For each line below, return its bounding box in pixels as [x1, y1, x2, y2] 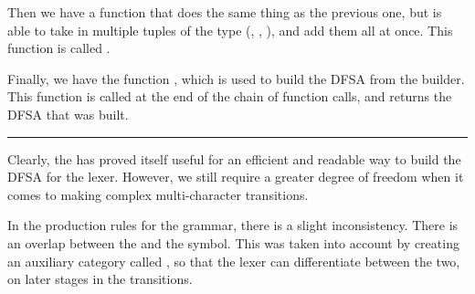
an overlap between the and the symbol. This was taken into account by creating [7, 233, 459, 252]
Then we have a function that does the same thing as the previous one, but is [7, 3, 442, 21]
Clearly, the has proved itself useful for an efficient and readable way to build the [7, 149, 461, 168]
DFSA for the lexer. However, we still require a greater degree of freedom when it [7, 167, 464, 186]
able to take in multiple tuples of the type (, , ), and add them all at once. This [7, 20, 453, 39]
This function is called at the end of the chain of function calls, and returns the [7, 87, 452, 106]
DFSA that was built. [7, 104, 129, 123]
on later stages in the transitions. [7, 269, 193, 289]
